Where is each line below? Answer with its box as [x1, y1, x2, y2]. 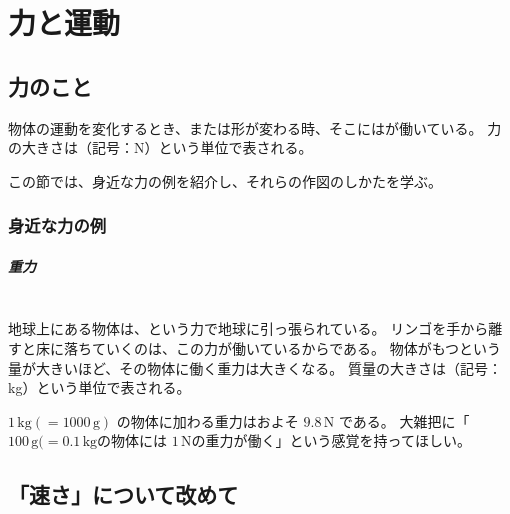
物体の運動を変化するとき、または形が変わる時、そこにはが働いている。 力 [8, 117, 502, 138]
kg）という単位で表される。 [8, 377, 191, 398]
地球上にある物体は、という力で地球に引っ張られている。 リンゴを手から [8, 318, 489, 339]
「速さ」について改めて [8, 479, 239, 510]
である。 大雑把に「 [338, 410, 470, 431]
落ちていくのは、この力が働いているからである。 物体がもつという [63, 337, 502, 358]
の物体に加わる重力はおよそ [116, 410, 299, 431]
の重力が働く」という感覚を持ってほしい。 [191, 430, 471, 451]
